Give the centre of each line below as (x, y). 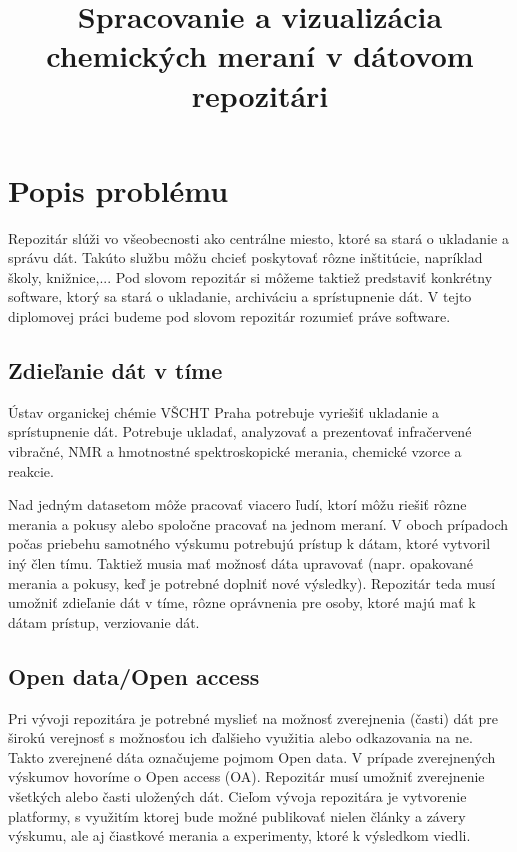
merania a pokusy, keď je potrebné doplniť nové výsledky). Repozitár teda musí (252, 582)
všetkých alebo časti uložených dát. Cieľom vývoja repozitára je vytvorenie (237, 795)
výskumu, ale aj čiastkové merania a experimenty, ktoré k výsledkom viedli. (239, 835)
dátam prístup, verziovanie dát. (104, 621)
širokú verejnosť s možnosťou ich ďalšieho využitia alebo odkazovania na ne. (240, 737)
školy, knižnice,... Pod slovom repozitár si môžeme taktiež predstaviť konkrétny (250, 276)
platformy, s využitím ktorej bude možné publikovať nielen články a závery (237, 815)
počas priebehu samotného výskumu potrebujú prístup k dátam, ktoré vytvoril (249, 543)
